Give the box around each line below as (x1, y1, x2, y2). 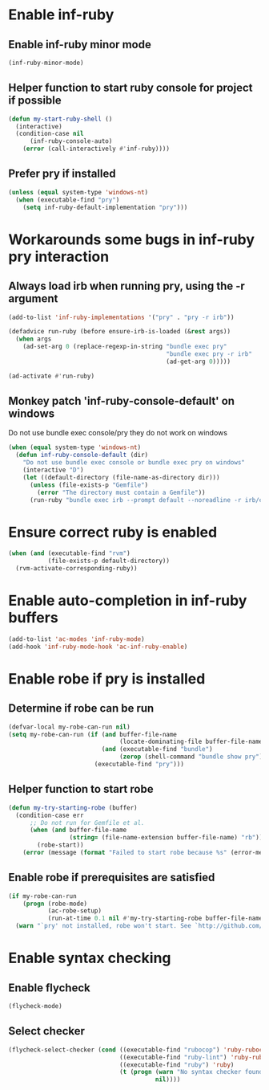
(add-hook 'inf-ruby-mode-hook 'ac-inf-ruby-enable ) (8, 643, 188, 651)
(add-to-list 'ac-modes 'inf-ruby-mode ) (8, 635, 146, 643)
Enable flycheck (8, 981, 90, 994)
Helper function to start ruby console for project (8, 81, 253, 95)
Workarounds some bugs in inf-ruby (8, 231, 255, 248)
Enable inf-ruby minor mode (8, 38, 152, 51)
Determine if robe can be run (8, 701, 155, 716)
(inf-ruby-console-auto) (29, 137, 113, 145)
